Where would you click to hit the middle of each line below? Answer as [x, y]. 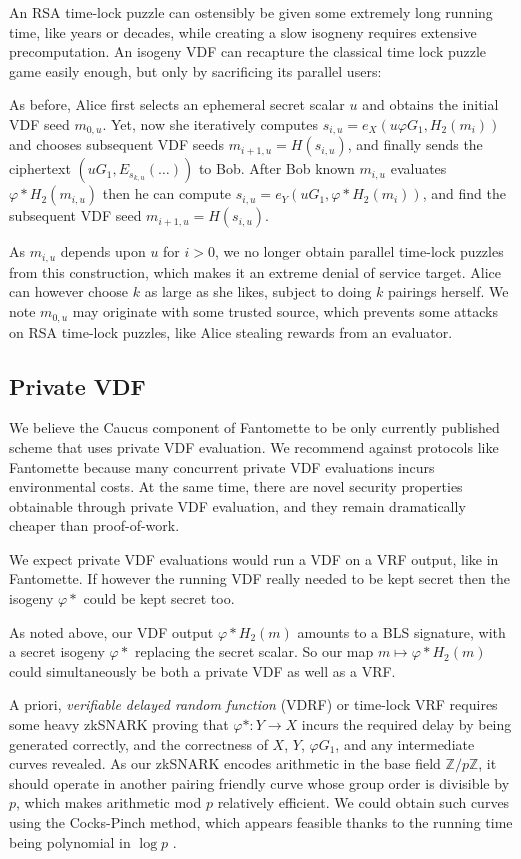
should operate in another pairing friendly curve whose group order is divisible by [259, 782]
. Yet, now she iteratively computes [210, 123]
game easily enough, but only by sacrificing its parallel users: [195, 70]
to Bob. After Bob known [276, 168]
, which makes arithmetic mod [109, 802]
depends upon [103, 251]
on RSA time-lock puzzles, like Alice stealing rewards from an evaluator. [231, 331]
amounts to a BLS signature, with [401, 631]
